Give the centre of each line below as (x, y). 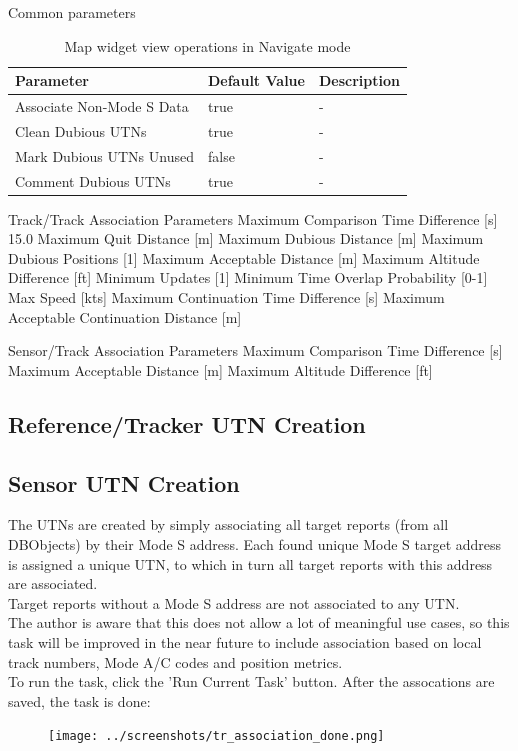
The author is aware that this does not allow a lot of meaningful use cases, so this (259, 622)
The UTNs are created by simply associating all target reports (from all (228, 524)
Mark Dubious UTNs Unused (104, 155)
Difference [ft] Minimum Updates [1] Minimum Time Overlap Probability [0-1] (248, 277)
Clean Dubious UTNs (81, 130)
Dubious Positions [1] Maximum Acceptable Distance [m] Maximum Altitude (244, 257)
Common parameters (72, 12)
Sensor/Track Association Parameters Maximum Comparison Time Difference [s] (255, 350)
